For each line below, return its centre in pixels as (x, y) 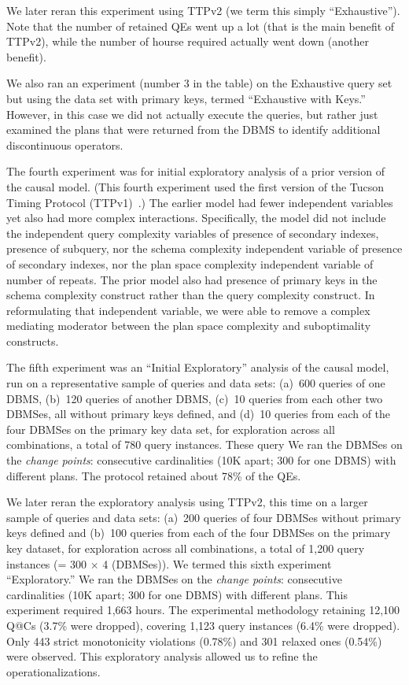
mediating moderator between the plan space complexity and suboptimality (189, 326)
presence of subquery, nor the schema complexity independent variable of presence (204, 248)
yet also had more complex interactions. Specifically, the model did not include (196, 218)
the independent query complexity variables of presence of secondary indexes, (193, 233)
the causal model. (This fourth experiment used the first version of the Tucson (195, 186)
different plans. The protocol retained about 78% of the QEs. (154, 475)
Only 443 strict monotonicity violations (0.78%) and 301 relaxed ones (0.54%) (194, 641)
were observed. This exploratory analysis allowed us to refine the (162, 656)
